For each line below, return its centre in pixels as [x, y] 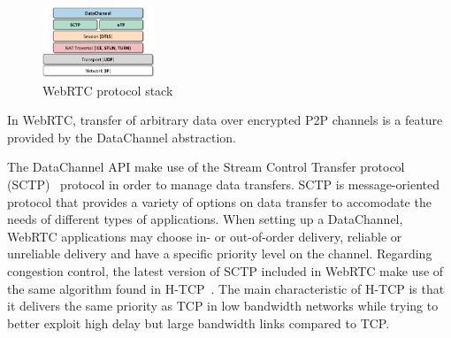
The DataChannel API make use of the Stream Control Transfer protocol [206, 167]
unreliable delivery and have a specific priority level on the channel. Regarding [220, 253]
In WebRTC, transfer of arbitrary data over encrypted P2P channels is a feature [225, 120]
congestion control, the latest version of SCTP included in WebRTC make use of [225, 270]
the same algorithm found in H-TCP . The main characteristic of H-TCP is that [226, 288]
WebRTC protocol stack [108, 90]
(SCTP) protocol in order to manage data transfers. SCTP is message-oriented [224, 184]
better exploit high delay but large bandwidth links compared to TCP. [199, 323]
